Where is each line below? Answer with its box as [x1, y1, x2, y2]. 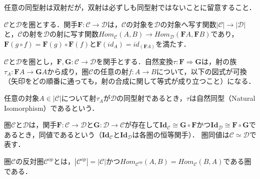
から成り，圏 [47, 66, 89, 76]
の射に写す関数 [49, 29, 99, 39]
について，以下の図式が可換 [156, 66, 247, 76]
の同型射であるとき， [116, 93, 187, 103]
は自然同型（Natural [189, 93, 255, 103]
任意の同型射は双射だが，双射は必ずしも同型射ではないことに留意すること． [4, 2, 256, 12]
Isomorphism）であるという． [4, 102, 99, 113]
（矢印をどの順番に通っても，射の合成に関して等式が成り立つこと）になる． [4, 76, 255, 86]
